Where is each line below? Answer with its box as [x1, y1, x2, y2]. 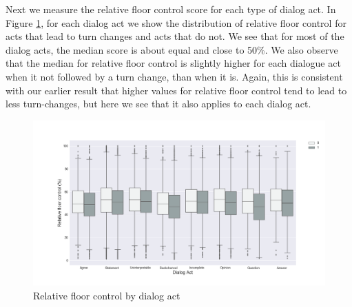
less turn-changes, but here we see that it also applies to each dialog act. [6, 96, 311, 111]
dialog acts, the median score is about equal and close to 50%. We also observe [6, 42, 338, 56]
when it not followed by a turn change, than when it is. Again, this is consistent [6, 69, 343, 83]
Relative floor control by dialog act [33, 288, 180, 302]
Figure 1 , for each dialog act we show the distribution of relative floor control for [6, 15, 346, 30]
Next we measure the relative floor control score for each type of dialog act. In [6, 2, 336, 16]
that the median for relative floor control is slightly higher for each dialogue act [6, 56, 341, 70]
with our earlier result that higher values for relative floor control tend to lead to [6, 83, 347, 97]
